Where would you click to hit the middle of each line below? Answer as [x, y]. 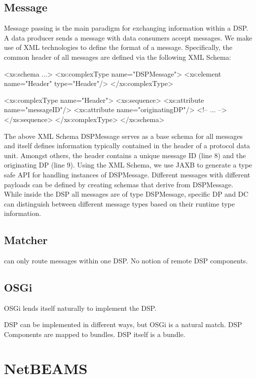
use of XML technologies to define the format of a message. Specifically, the [118, 47]
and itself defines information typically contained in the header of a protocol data [127, 146]
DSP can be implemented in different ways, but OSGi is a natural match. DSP [123, 324]
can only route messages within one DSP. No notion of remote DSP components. [126, 261]
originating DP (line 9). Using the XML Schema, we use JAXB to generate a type [128, 165]
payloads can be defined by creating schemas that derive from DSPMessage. [119, 184]
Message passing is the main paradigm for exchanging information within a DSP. [126, 28]
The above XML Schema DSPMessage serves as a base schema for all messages [123, 136]
